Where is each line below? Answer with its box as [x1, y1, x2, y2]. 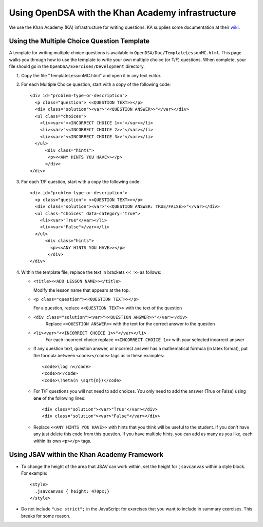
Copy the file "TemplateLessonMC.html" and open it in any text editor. [21, 72, 162, 78]
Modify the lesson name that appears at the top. [33, 287, 130, 293]
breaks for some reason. [21, 513, 71, 519]
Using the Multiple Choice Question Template [9, 37, 150, 45]
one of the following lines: [33, 395, 86, 401]
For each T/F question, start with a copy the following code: [21, 179, 141, 185]
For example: [21, 470, 48, 476]
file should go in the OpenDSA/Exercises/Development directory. [9, 63, 145, 69]
